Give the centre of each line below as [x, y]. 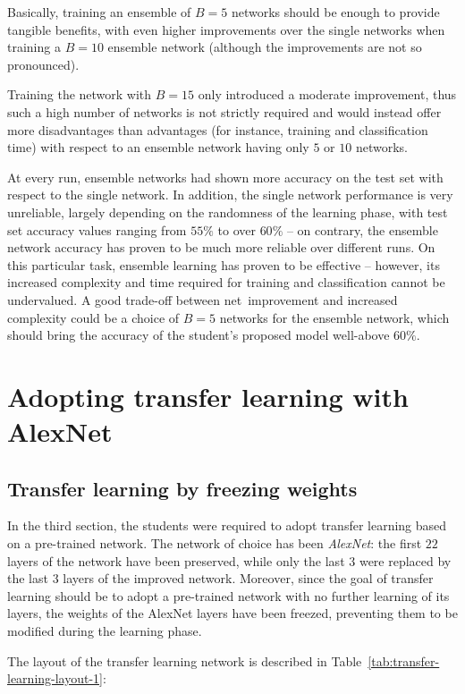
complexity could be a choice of [93, 317]
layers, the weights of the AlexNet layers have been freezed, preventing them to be [232, 613]
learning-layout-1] [55, 678]
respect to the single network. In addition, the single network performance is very [230, 195]
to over [237, 229]
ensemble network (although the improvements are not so [265, 47]
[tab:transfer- [404, 660]
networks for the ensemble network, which [334, 317]
